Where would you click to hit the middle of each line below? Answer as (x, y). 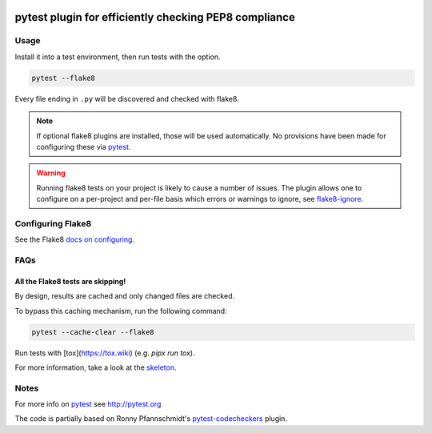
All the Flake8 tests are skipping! (70, 281)
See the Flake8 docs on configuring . (75, 239)
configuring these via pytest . (84, 146)
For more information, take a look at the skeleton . (96, 367)
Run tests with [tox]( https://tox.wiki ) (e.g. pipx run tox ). (105, 353)
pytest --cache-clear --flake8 (93, 332)
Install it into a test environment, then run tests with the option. (118, 57)
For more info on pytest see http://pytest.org (88, 404)
